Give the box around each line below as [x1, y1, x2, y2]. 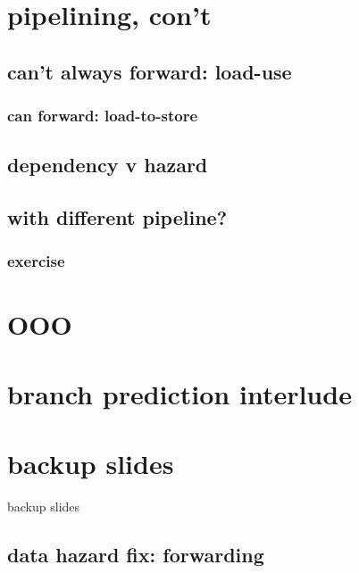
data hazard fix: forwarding [7, 541, 264, 569]
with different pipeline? [7, 203, 228, 231]
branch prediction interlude [7, 375, 352, 411]
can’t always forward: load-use [7, 57, 292, 85]
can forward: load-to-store [7, 104, 198, 127]
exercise [7, 250, 65, 272]
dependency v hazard [7, 151, 208, 179]
